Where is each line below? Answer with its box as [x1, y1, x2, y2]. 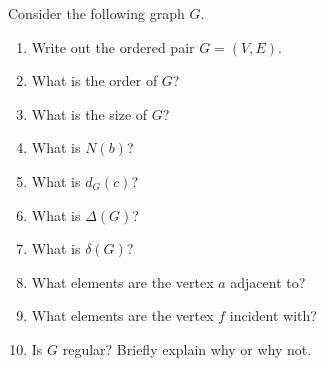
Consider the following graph [8, 3, 185, 23]
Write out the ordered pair [31, 36, 195, 57]
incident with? [229, 305, 317, 326]
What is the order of [31, 70, 158, 91]
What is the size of [31, 103, 148, 124]
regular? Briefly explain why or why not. [62, 338, 312, 359]
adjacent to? [230, 271, 306, 292]
